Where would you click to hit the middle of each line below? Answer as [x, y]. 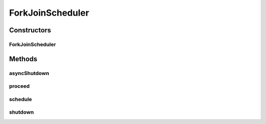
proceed [19, 86]
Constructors [30, 30]
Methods [23, 59]
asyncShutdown [29, 73]
